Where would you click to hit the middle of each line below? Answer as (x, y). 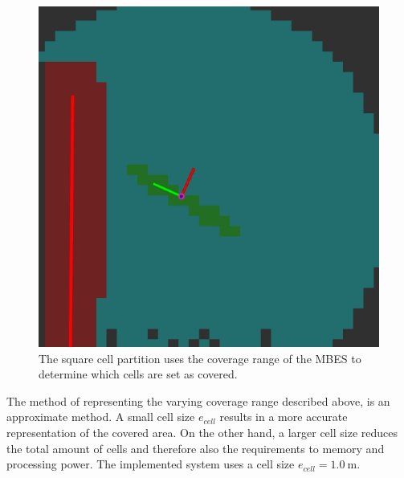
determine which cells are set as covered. (138, 374)
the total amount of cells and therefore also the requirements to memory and (196, 448)
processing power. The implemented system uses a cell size (151, 464)
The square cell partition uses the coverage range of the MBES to (200, 358)
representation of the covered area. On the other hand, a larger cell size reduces (202, 432)
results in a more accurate (284, 417)
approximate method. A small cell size (101, 417)
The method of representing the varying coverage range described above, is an (198, 400)
